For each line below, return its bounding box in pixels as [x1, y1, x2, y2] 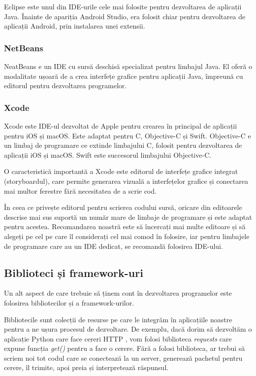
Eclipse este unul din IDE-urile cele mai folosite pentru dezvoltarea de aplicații [4, 1, 242, 11]
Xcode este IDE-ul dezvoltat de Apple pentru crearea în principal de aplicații [4, 121, 237, 131]
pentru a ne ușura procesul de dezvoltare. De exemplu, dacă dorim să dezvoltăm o [4, 324, 252, 334]
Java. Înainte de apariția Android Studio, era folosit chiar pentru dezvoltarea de [4, 11, 246, 21]
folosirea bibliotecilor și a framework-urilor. [4, 297, 134, 308]
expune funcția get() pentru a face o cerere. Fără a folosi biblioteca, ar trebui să [4, 343, 245, 353]
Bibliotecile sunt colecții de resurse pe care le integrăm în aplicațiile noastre [4, 314, 232, 324]
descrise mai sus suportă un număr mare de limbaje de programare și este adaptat [4, 211, 252, 222]
